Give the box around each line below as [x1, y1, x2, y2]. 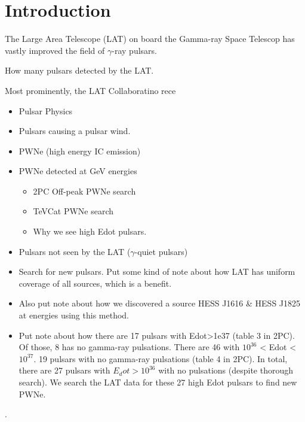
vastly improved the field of [5, 44, 105, 56]
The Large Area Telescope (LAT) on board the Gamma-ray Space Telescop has [5, 32, 295, 45]
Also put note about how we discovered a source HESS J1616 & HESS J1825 [19, 297, 301, 309]
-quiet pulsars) [134, 245, 188, 257]
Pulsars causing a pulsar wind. [19, 125, 131, 137]
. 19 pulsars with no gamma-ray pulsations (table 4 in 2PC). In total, [33, 352, 288, 365]
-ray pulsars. [112, 44, 157, 56]
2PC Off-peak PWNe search [33, 184, 136, 197]
